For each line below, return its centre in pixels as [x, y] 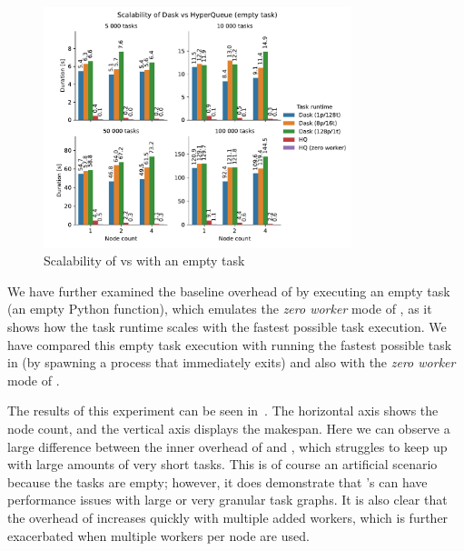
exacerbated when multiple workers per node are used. [158, 535]
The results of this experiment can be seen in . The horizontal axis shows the [223, 411]
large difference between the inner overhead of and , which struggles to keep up [227, 446]
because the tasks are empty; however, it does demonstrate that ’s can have [217, 481]
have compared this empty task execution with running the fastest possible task [230, 344]
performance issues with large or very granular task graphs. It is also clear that [227, 500]
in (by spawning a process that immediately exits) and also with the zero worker [232, 362]
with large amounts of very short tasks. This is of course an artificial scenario [222, 464]
